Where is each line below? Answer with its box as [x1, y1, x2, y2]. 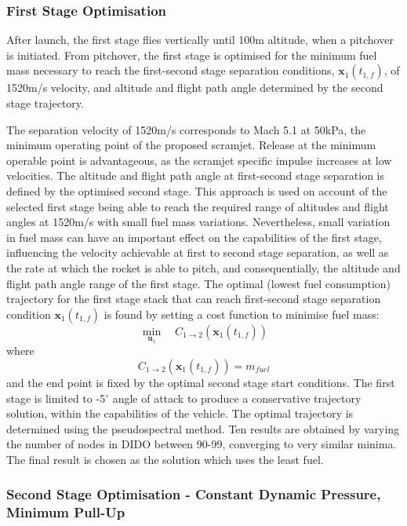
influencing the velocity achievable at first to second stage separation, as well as [6, 244, 389, 261]
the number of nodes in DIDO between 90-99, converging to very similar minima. [6, 436, 397, 452]
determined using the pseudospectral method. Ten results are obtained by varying [6, 420, 400, 437]
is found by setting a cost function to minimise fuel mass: [104, 305, 380, 322]
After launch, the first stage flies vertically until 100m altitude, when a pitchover [6, 31, 394, 48]
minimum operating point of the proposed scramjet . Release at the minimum [6, 137, 376, 153]
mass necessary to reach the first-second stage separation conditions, [6, 62, 335, 79]
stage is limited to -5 [6, 389, 106, 406]
